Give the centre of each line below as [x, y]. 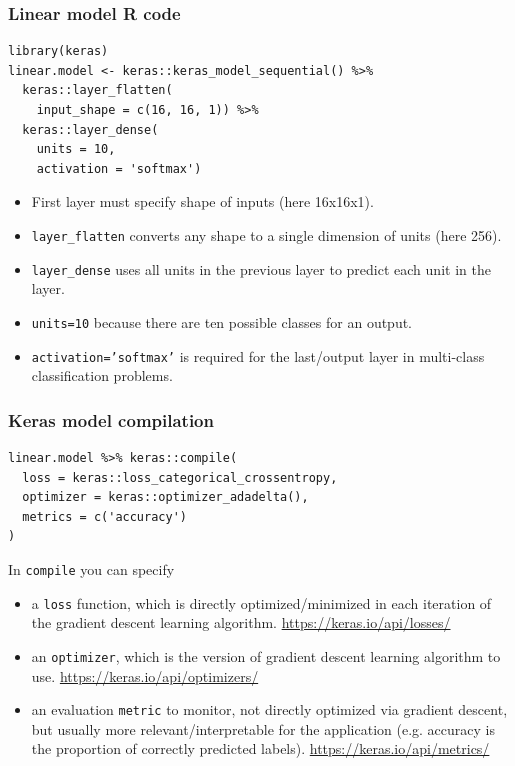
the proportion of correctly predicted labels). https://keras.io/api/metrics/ [260, 748]
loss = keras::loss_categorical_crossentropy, [180, 477]
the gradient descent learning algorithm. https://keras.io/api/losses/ [241, 622]
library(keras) [58, 51]
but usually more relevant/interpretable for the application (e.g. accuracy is [263, 728]
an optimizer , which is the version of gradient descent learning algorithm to [266, 655]
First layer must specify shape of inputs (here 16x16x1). [202, 201]
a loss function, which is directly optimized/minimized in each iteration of [261, 602]
